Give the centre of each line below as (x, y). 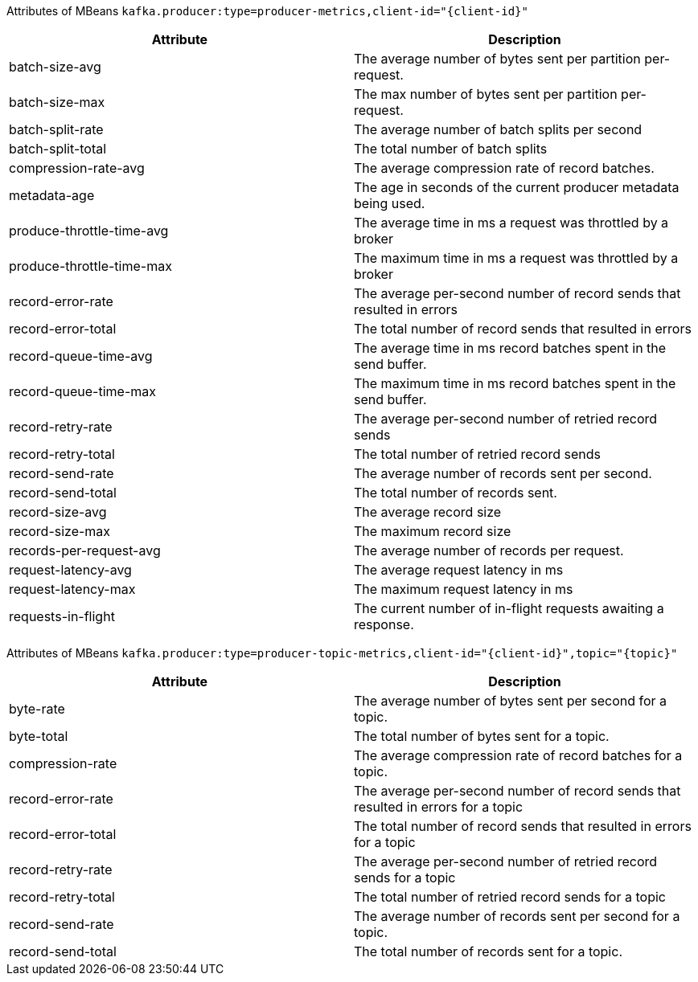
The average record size (428, 512)
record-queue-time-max (83, 391)
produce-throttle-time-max (90, 266)
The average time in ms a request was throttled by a (511, 223)
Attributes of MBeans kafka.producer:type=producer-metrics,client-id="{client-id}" (267, 11)
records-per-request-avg (85, 550)
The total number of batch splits (451, 149)
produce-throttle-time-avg (89, 231)
